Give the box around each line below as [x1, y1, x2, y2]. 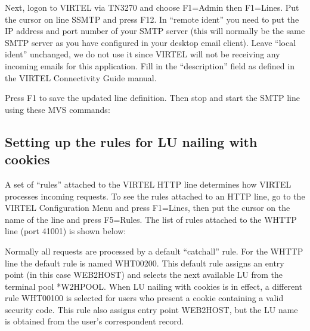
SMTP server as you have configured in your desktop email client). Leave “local [5, 36, 296, 48]
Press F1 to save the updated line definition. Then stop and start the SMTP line [5, 91, 300, 104]
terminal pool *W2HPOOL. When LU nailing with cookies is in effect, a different [5, 280, 302, 292]
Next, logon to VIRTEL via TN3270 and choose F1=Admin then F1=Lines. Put [5, 1, 299, 13]
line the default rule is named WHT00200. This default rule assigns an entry [5, 256, 284, 269]
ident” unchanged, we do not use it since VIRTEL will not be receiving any [5, 48, 280, 60]
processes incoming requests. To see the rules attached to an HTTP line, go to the [5, 189, 305, 202]
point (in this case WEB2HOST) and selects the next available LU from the [5, 268, 283, 281]
